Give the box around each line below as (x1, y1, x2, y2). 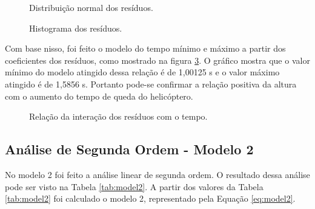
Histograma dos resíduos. (29, 21, 122, 34)
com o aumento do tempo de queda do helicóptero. (5, 89, 193, 102)
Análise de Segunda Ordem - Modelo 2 (5, 140, 254, 159)
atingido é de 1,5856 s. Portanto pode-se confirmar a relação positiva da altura (5, 77, 297, 90)
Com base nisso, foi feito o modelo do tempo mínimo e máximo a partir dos (5, 42, 286, 55)
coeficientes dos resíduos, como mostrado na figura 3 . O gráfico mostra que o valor (5, 53, 310, 66)
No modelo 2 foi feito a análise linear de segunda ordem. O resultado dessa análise (5, 168, 310, 180)
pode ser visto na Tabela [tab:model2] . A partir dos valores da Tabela (5, 180, 264, 193)
